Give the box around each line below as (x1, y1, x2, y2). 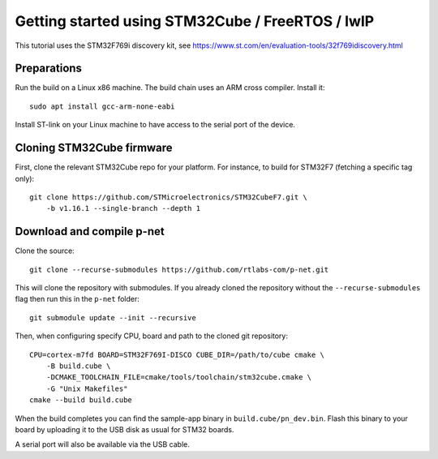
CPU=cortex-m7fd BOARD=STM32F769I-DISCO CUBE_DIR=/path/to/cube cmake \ (29, 350, 324, 359)
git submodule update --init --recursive (29, 313, 196, 322)
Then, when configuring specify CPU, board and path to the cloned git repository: (15, 331, 288, 341)
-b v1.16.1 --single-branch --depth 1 (45, 204, 201, 213)
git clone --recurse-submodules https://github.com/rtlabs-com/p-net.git (29, 264, 329, 274)
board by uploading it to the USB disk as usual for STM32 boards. (15, 424, 234, 434)
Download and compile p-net (15, 225, 165, 238)
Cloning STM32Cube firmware (15, 141, 174, 155)
